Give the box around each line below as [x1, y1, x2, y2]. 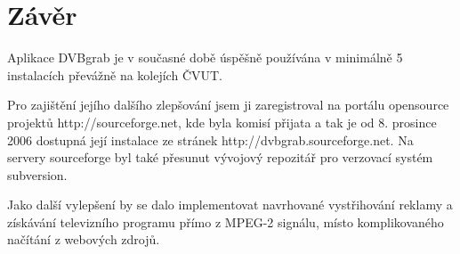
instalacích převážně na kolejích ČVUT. [7, 65, 222, 84]
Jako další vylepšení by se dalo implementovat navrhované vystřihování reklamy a [7, 195, 453, 214]
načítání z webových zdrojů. [7, 230, 160, 249]
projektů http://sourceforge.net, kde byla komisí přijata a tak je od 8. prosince [7, 112, 437, 131]
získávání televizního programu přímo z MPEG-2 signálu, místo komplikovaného [7, 212, 444, 231]
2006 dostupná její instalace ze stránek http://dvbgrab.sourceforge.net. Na [7, 130, 414, 149]
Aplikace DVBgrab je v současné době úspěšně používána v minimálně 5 [7, 48, 403, 67]
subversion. [7, 165, 68, 184]
